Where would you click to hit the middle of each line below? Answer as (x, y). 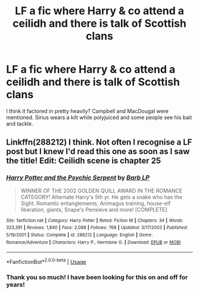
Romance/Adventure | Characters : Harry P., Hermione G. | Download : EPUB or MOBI (94, 242)
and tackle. (20, 123)
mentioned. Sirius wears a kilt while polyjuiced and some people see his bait (99, 117)
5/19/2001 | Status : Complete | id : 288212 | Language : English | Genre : (79, 235)
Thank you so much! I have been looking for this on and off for (97, 277)
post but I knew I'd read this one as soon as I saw (98, 151)
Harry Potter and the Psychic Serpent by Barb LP (78, 178)
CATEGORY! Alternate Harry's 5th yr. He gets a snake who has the (101, 197)
